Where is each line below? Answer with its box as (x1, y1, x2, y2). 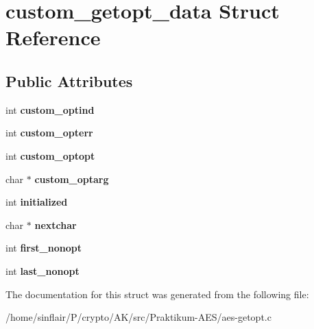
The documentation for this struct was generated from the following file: (5, 287, 309, 301)
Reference (5, 23, 101, 51)
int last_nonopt (5, 263, 80, 278)
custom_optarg (34, 171, 109, 186)
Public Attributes (5, 70, 133, 91)
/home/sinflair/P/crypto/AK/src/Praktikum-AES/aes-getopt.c (5, 310, 271, 324)
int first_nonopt (5, 241, 82, 255)
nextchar (34, 217, 77, 232)
